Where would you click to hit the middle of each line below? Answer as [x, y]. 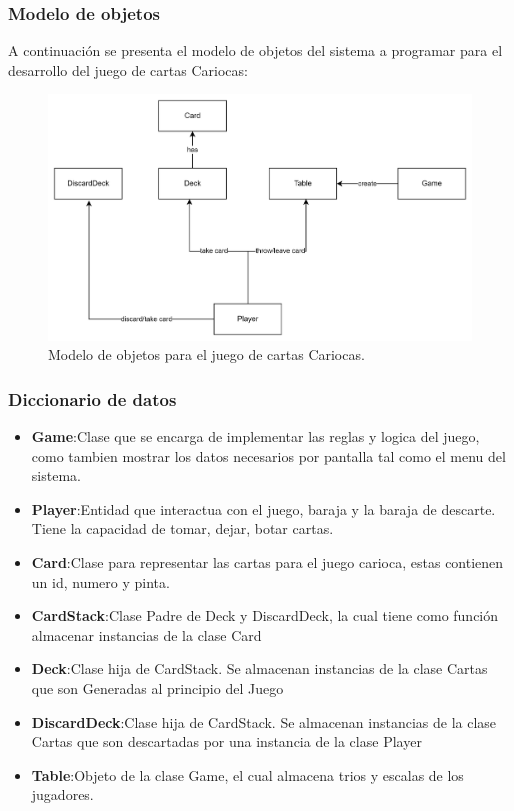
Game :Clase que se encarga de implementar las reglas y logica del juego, [255, 436]
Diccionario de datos [92, 398]
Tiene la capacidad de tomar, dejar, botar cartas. [182, 528]
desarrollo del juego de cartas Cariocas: [128, 69]
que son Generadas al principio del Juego [157, 687]
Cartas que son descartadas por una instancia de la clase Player [226, 741]
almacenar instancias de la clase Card [146, 634]
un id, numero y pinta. [100, 581]
